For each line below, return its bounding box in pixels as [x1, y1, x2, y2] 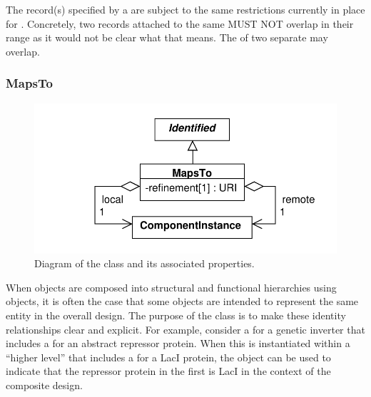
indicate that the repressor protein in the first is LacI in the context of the [6, 364, 331, 378]
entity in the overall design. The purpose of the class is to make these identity [6, 307, 346, 322]
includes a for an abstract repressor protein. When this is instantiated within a [6, 336, 350, 351]
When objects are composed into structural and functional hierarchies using [6, 279, 337, 294]
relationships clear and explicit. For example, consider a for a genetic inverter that [6, 321, 365, 336]
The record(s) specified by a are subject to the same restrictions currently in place [6, 2, 365, 16]
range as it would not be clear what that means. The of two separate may [6, 30, 328, 45]
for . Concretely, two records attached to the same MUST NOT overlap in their [6, 16, 354, 31]
